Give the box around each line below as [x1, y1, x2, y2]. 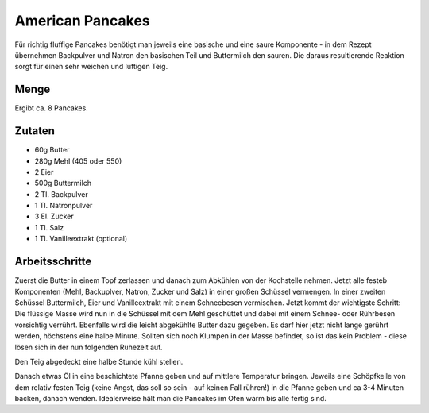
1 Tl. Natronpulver [34, 201, 93, 210]
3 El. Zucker [34, 211, 75, 222]
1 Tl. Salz [34, 222, 64, 232]
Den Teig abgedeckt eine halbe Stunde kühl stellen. [14, 357, 184, 366]
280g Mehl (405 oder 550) [34, 156, 122, 166]
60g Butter [34, 145, 70, 155]
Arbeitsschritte [14, 255, 92, 268]
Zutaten [14, 124, 56, 138]
